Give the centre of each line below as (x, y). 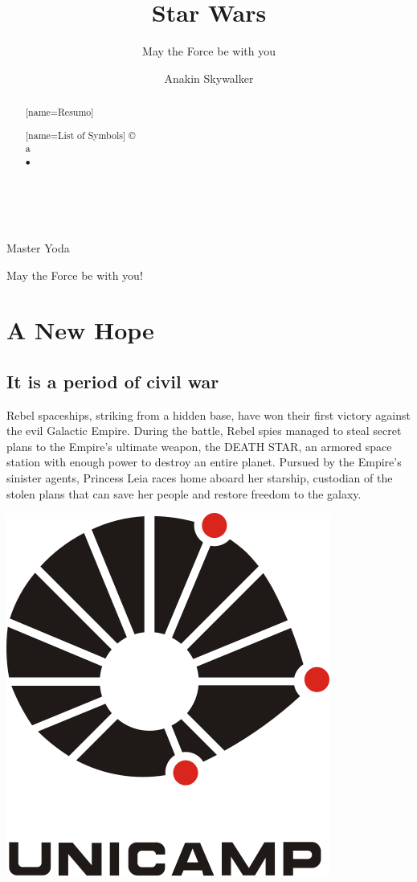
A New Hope (80, 330)
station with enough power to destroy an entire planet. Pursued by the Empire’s (204, 462)
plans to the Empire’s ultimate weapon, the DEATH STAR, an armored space (199, 446)
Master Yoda (38, 247)
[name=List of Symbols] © (80, 135)
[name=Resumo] (59, 112)
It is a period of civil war (113, 381)
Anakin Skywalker (209, 78)
